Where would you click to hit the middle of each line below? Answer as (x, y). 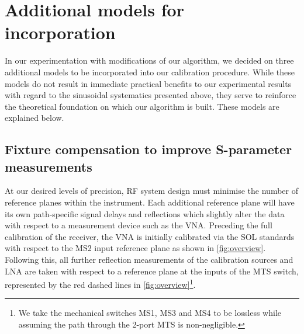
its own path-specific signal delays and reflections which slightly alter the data (145, 213)
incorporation (60, 32)
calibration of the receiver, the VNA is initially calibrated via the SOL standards (150, 236)
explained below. (34, 118)
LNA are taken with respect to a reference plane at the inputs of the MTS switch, (152, 271)
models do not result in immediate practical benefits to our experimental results (148, 83)
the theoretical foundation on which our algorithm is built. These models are (142, 106)
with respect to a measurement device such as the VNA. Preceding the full (139, 225)
